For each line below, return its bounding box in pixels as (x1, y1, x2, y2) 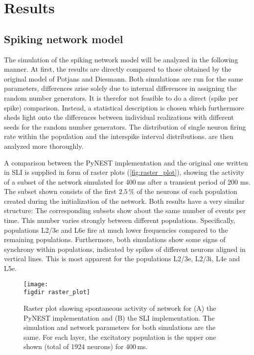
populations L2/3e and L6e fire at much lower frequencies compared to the (4, 224, 228, 235)
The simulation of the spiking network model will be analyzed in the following (4, 54, 238, 64)
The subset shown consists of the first (4, 186, 116, 196)
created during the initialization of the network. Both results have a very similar (4, 195, 245, 206)
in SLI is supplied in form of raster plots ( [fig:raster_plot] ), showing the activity (4, 167, 244, 177)
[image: (23, 280, 48, 288)
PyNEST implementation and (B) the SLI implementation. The (23, 312, 215, 323)
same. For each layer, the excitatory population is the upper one (23, 331, 216, 342)
